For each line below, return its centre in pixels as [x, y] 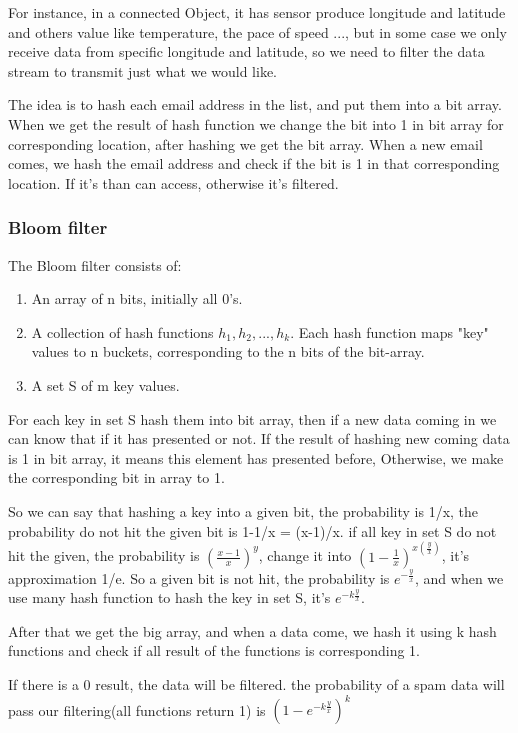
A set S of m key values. [105, 384]
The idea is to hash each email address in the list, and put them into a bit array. [255, 104]
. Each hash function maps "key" [389, 331]
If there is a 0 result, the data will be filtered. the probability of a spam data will [256, 683]
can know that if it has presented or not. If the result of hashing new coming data [259, 438]
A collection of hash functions [122, 331]
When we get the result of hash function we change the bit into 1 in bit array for [256, 123]
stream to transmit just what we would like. [143, 70]
